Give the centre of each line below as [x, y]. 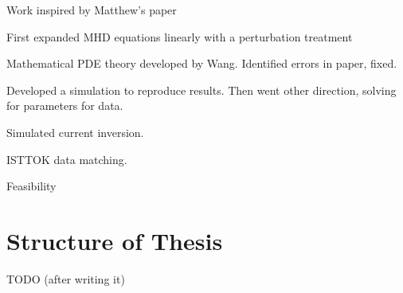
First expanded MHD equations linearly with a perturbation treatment [180, 36]
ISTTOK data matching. [67, 159]
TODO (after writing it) [66, 278]
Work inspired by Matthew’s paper [92, 10]
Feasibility [31, 186]
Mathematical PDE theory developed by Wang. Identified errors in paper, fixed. [202, 63]
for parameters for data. [65, 105]
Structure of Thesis [115, 240]
